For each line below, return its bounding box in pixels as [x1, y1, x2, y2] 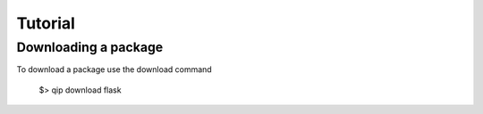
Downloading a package [16, 39, 164, 55]
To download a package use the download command [16, 64, 212, 75]
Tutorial [16, 13, 76, 33]
